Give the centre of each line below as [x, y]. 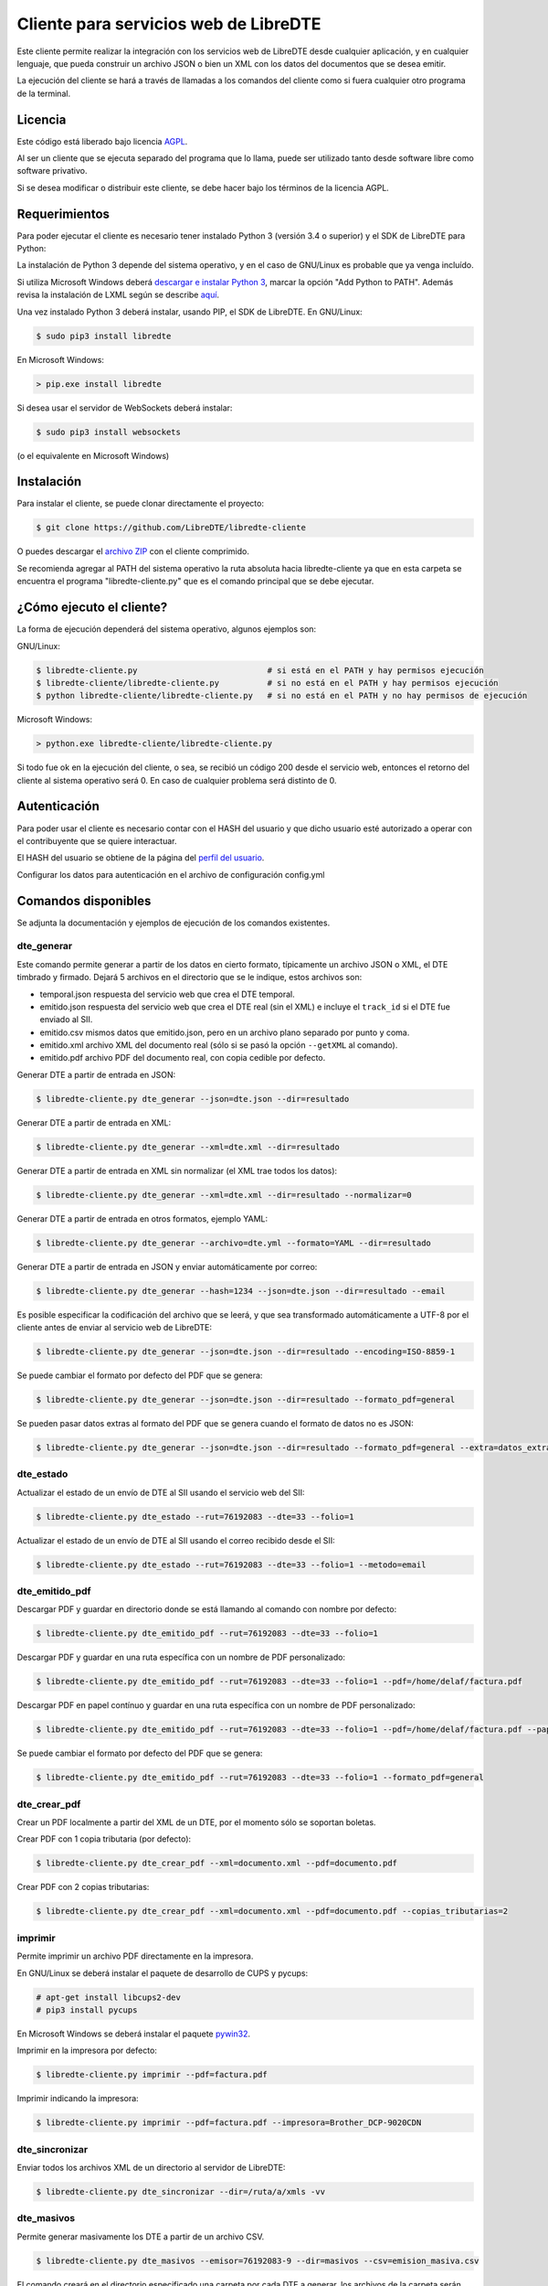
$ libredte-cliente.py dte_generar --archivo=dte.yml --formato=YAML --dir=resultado [233, 1243]
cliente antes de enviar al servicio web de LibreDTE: [115, 1328]
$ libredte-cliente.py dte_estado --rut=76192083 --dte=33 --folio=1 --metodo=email [231, 1565]
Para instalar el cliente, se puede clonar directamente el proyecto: [141, 504]
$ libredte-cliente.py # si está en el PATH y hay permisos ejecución [260, 670]
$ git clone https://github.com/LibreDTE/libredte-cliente [171, 528]
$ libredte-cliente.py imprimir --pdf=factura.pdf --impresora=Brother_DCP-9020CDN [229, 2123]
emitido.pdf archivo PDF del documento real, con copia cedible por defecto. [183, 1058]
